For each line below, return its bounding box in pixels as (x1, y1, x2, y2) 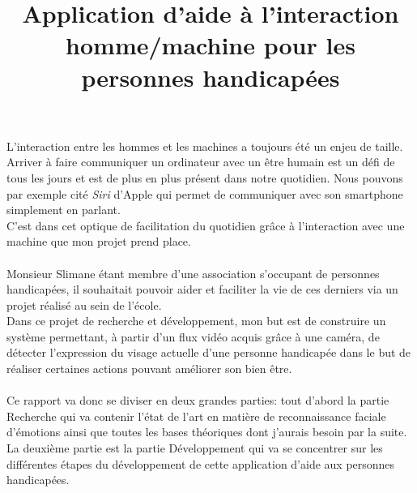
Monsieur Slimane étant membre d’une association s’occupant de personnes (6, 264, 380, 281)
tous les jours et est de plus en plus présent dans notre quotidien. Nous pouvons (6, 169, 403, 186)
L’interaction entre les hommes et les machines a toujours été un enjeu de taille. (6, 137, 403, 154)
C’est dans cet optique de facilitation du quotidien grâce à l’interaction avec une (6, 216, 405, 234)
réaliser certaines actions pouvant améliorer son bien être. (6, 360, 292, 377)
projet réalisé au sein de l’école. (6, 296, 162, 313)
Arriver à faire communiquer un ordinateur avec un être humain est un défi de (6, 153, 395, 170)
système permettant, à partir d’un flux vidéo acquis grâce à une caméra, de (6, 328, 380, 345)
